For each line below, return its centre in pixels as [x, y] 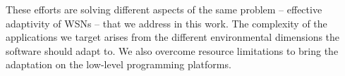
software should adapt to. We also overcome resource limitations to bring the [172, 50]
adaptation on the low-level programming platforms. [119, 64]
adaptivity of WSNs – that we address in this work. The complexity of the [167, 23]
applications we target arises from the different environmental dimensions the [173, 37]
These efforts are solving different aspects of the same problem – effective [164, 9]
